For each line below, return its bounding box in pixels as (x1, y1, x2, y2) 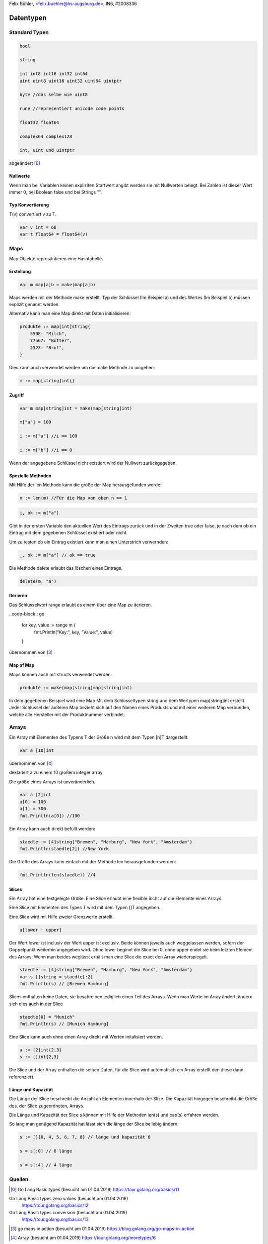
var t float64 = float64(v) (19, 231, 88, 237)
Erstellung (9, 268, 31, 274)
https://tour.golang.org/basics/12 (21, 1202, 89, 1209)
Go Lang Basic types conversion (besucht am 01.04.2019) (9, 1209, 128, 1215)
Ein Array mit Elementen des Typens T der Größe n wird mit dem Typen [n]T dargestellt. (9, 734, 189, 740)
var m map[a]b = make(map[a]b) (19, 282, 96, 287)
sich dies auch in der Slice (9, 1001, 63, 1007)
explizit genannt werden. (9, 302, 60, 308)
